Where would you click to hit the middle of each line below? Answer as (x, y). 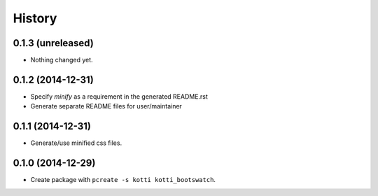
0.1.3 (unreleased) (53, 43)
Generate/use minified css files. (76, 143)
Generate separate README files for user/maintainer (106, 106)
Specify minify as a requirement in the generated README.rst (119, 96)
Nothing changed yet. (62, 60)
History (35, 18)
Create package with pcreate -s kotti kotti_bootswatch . (123, 180)
